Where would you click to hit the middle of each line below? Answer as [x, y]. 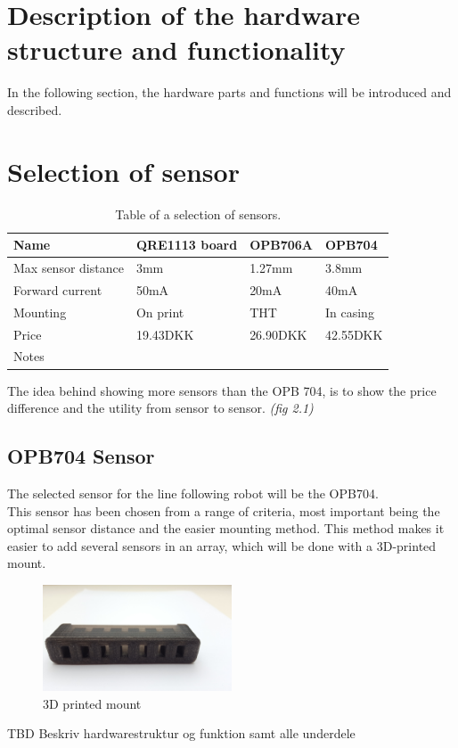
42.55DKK [354, 334]
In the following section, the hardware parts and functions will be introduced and [229, 92]
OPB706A [281, 245]
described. [35, 109]
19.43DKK [165, 334]
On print [160, 312]
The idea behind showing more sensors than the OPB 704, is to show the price [222, 390]
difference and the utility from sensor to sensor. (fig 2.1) [160, 408]
